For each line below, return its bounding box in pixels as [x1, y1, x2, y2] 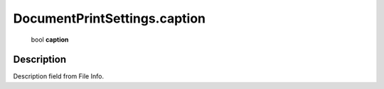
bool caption [31, 35, 69, 44]
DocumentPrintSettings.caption [13, 11, 206, 26]
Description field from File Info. [13, 72, 105, 81]
